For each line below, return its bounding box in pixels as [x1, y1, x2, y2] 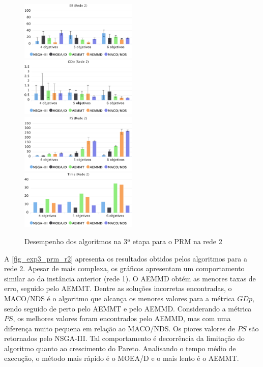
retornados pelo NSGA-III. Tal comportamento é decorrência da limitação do [4, 333, 245, 344]
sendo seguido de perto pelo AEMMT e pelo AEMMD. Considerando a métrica [4, 303, 252, 313]
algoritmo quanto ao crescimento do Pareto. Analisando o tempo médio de [4, 343, 236, 353]
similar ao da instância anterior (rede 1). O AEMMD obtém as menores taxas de [4, 273, 256, 283]
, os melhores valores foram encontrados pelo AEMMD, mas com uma [13, 313, 231, 324]
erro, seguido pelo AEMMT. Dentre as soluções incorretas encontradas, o [4, 283, 232, 294]
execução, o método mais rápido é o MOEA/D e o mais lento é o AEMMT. [4, 353, 239, 363]
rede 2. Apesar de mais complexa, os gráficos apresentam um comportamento [4, 263, 245, 274]
